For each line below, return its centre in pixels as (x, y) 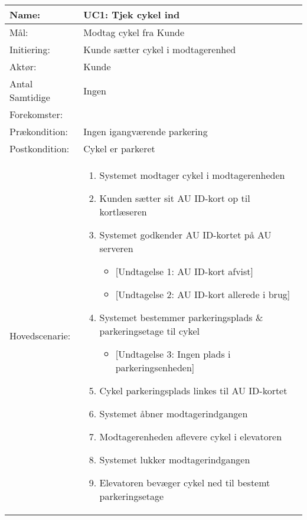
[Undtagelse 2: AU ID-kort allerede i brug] (203, 294)
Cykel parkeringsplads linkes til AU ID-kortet (193, 390)
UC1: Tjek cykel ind (132, 14)
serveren (116, 248)
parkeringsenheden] (155, 367)
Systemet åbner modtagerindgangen (174, 413)
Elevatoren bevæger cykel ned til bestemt (185, 483)
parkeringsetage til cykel (150, 331)
